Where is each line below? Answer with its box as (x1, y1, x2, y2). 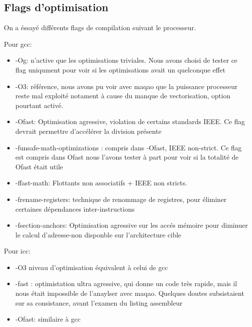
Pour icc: (4, 246, 31, 256)
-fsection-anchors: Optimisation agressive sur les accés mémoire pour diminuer (15, 220, 248, 230)
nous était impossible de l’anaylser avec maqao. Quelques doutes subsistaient (15, 288, 244, 298)
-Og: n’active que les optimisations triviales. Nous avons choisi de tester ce (15, 55, 237, 65)
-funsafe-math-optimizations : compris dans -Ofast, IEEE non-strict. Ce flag (15, 142, 242, 152)
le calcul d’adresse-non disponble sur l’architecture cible (15, 229, 181, 239)
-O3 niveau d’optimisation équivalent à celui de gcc (15, 262, 168, 272)
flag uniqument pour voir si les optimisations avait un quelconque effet (15, 64, 226, 74)
